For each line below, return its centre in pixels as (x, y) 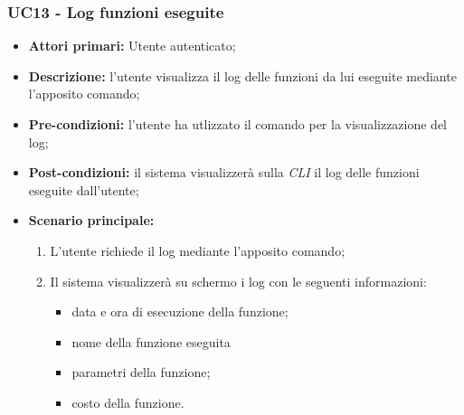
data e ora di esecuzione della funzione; (180, 311)
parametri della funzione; (141, 372)
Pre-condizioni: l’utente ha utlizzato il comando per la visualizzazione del (238, 124)
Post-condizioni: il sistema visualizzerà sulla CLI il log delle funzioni (224, 172)
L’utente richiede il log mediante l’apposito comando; (198, 250)
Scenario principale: (91, 220)
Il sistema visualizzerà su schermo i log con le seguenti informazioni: (238, 281)
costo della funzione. (128, 402)
